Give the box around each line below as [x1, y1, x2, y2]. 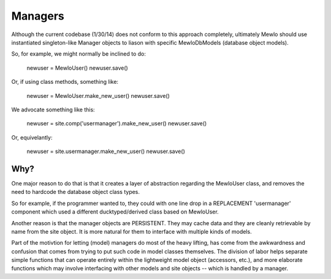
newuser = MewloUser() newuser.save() [26, 64, 128, 72]
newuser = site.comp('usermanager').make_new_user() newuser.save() [26, 120, 207, 127]
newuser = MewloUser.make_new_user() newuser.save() [26, 92, 170, 99]
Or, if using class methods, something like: [11, 78, 119, 86]
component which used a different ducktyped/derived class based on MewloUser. [11, 208, 219, 215]
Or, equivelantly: [11, 133, 53, 141]
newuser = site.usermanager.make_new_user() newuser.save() [26, 147, 185, 155]
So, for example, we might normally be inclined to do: [11, 50, 146, 58]
